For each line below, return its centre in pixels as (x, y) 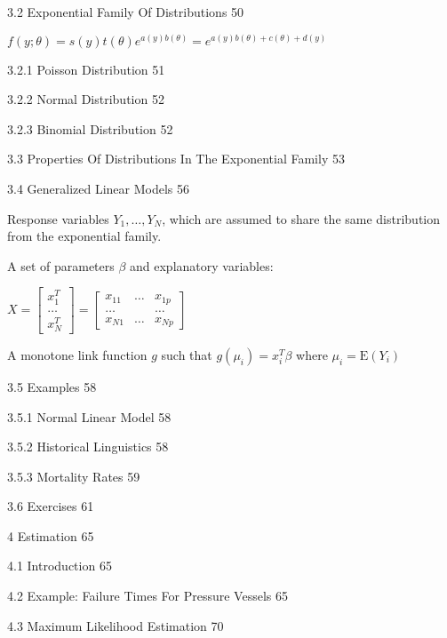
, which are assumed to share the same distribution (301, 218)
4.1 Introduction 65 (60, 566)
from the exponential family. (84, 236)
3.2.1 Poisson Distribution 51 (86, 69)
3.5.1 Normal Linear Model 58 (89, 416)
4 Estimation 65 (51, 535)
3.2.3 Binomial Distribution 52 (90, 128)
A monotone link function (77, 354)
